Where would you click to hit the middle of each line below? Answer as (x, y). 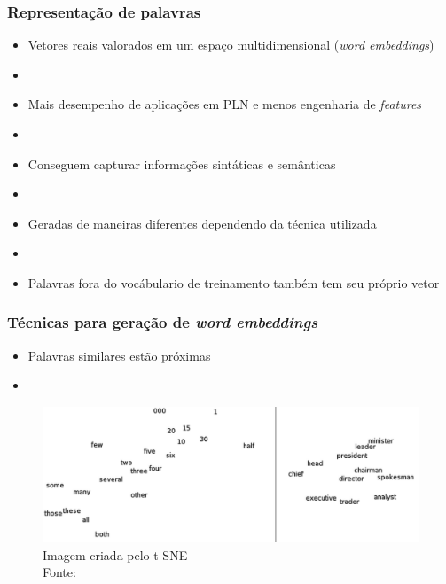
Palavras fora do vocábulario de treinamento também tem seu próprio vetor (234, 282)
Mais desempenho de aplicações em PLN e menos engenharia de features (225, 104)
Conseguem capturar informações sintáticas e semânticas (182, 164)
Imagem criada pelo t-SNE (115, 554)
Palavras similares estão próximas (119, 355)
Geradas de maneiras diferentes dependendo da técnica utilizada (202, 223)
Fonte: (59, 572)
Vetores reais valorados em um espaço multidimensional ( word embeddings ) (231, 45)
